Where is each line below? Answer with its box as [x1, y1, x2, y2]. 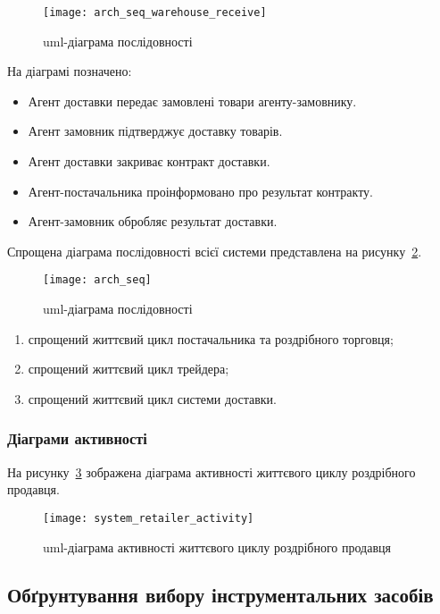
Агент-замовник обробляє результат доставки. [28, 212, 278, 231]
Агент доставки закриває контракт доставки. [28, 152, 270, 171]
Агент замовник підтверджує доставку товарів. [28, 122, 283, 140]
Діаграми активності [7, 427, 147, 450]
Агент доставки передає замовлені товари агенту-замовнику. [28, 91, 357, 110]
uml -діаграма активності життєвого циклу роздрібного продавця [43, 537, 391, 556]
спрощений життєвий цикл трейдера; [28, 359, 229, 378]
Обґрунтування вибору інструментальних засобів [7, 581, 434, 609]
